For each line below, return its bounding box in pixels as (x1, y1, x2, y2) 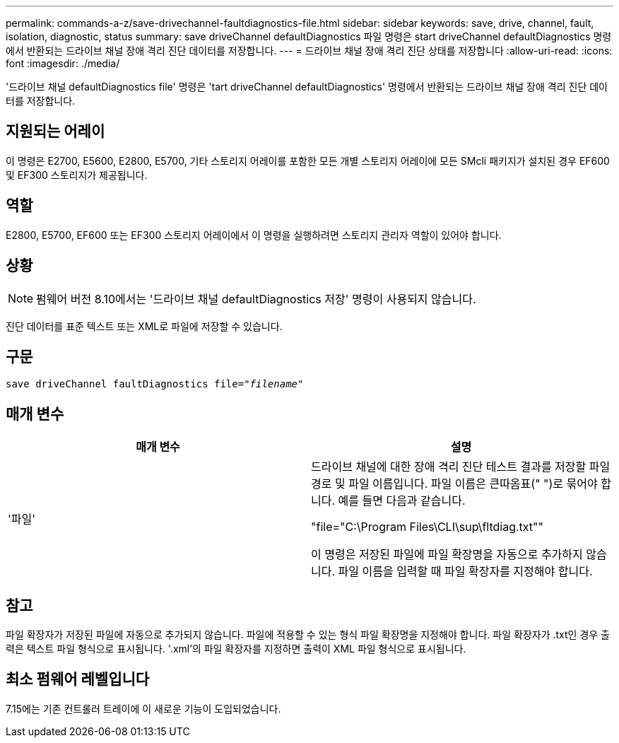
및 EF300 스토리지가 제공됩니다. (6, 168, 148, 181)
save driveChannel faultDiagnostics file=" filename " (6, 378, 304, 390)
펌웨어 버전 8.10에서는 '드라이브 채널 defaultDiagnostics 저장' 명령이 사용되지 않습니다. (36, 291, 476, 306)
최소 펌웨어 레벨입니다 (6, 670, 150, 689)
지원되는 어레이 (6, 122, 105, 141)
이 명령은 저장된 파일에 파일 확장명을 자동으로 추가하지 (311, 547, 583, 562)
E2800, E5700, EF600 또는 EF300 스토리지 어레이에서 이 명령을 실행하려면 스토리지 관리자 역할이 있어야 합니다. (6, 228, 502, 241)
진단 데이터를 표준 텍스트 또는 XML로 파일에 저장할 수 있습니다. (6, 320, 283, 332)
